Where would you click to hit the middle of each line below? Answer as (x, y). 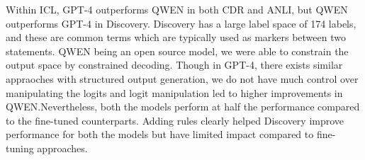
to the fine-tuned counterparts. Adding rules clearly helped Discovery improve (175, 120)
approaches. (62, 148)
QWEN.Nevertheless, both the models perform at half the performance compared (183, 107)
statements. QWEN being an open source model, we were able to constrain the (177, 51)
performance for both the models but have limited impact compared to (160, 134)
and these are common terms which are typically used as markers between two (176, 37)
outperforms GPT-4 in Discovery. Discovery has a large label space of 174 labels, (181, 23)
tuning (20, 148)
